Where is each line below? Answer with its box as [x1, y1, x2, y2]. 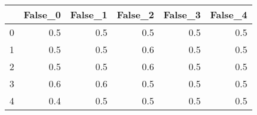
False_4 [210, 8, 248, 21]
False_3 [163, 8, 201, 21]
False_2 [116, 8, 154, 21]
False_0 [24, 8, 61, 21]
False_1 [70, 8, 108, 21]
